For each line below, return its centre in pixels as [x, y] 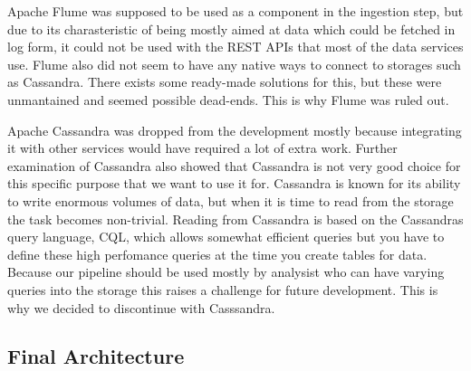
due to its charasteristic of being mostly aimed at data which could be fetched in [231, 29]
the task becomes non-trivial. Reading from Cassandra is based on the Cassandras [235, 219]
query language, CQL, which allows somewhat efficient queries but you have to [226, 237]
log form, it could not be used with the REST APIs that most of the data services [235, 47]
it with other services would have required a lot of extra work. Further [202, 148]
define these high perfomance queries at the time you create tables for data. [217, 254]
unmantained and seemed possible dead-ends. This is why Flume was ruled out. [228, 99]
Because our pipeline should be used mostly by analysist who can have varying [226, 272]
